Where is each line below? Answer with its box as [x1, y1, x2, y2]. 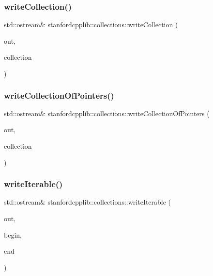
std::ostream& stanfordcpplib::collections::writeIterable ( [4, 197, 171, 207]
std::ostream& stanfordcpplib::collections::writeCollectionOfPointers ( [4, 108, 210, 118]
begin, [4, 229, 22, 240]
